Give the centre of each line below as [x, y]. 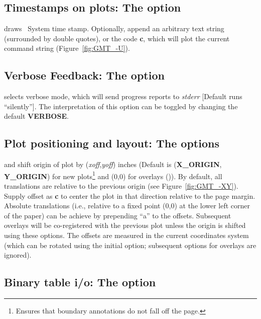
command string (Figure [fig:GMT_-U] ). [67, 48]
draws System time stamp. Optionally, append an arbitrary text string [114, 28]
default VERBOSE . [36, 116]
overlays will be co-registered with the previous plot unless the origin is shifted [125, 225]
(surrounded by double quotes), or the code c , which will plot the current [117, 38]
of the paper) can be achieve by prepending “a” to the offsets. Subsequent [118, 215]
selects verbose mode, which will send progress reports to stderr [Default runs [123, 96]
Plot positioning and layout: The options [112, 143]
